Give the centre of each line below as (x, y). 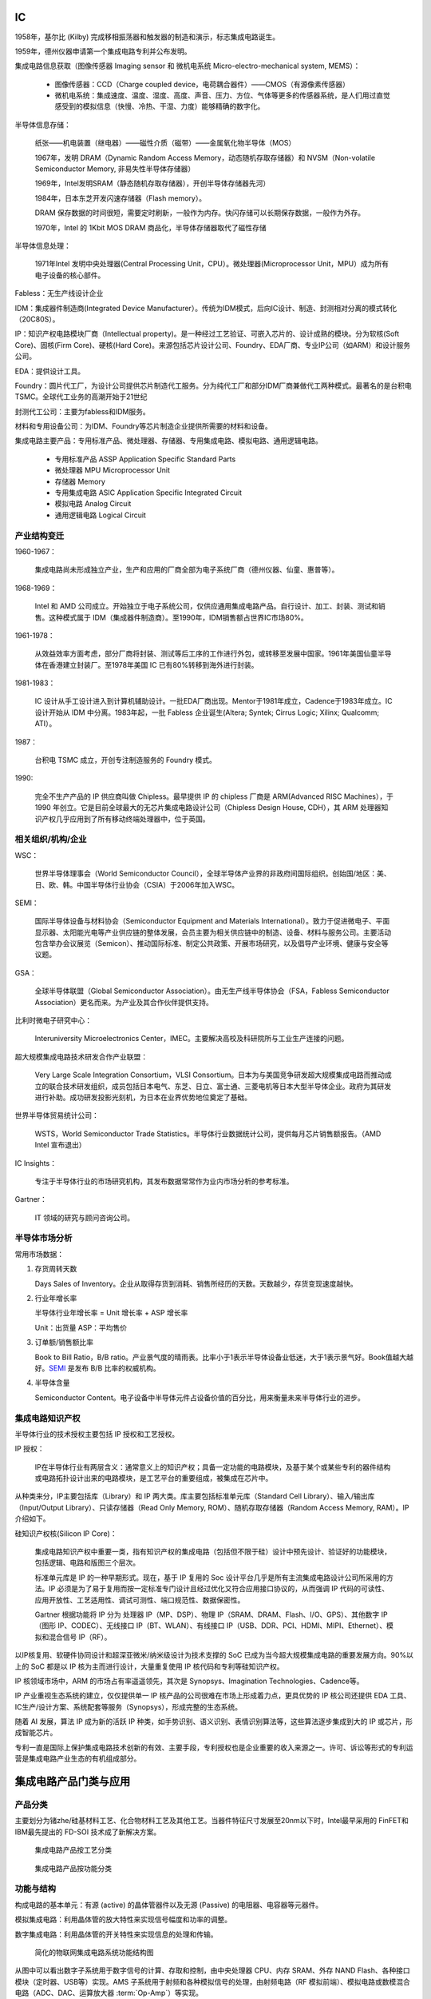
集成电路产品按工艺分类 (73, 1850)
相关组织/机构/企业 (51, 840)
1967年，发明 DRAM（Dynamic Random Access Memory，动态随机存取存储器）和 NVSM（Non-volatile (205, 158)
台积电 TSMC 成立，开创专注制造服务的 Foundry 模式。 (126, 760)
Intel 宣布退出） (60, 1145)
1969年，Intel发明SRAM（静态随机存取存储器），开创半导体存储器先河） (152, 183)
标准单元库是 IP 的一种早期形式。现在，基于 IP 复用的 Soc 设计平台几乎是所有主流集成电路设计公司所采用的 (211, 1577)
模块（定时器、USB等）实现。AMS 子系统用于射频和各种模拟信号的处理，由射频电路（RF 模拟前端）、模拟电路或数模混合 (212, 1981)
